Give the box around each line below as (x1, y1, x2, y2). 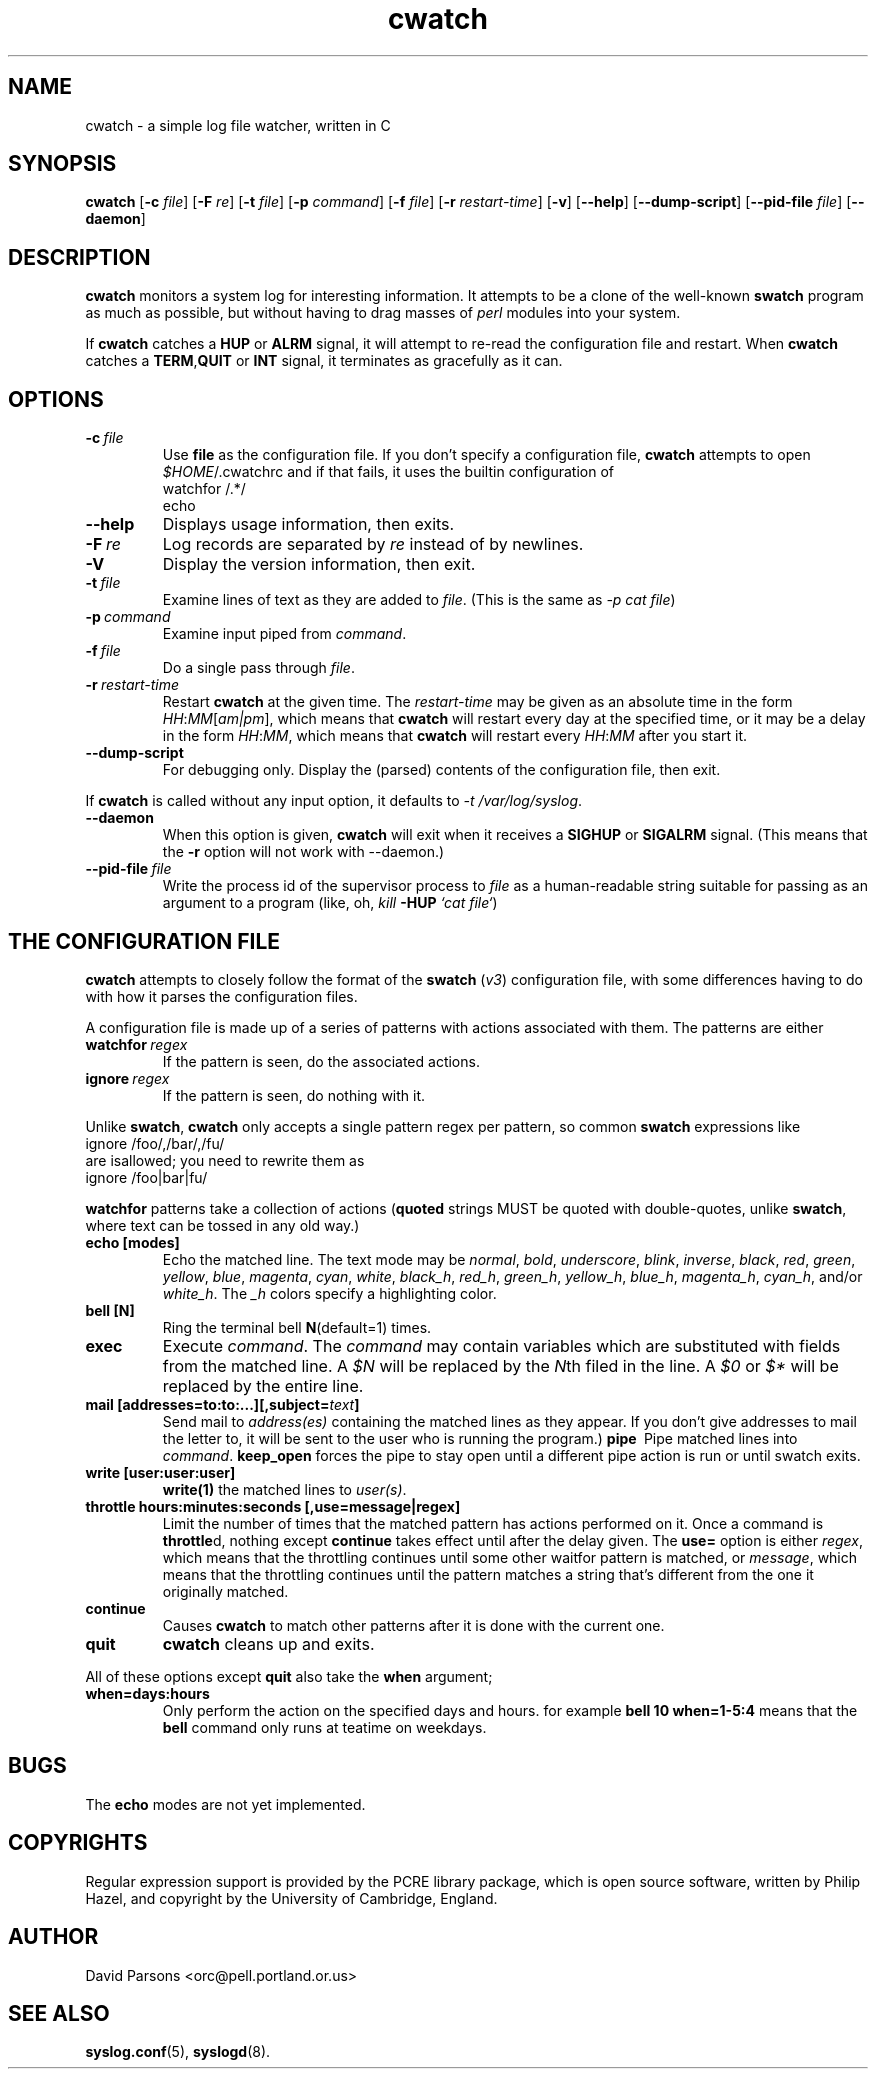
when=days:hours (85, 1684, 210, 1702)
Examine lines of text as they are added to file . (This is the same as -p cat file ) (162, 591, 676, 609)
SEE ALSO (8, 2000, 110, 2026)
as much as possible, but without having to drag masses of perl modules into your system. (85, 304, 681, 322)
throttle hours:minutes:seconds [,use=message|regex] (85, 1497, 461, 1515)
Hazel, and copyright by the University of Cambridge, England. (85, 1889, 498, 1907)
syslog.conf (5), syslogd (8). (85, 2043, 271, 2061)
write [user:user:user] (85, 1463, 236, 1481)
